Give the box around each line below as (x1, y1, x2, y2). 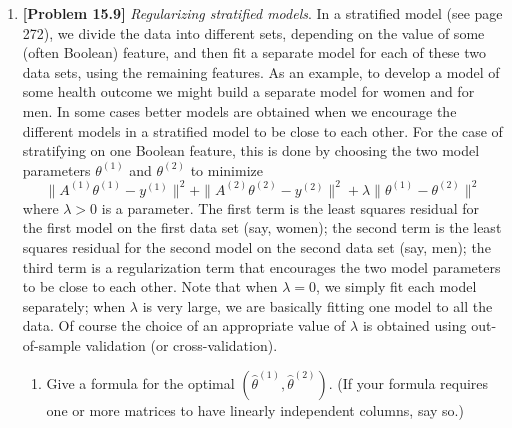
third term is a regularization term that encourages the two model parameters (22, 256, 501, 277)
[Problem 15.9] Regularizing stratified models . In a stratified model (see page (22, 3, 503, 23)
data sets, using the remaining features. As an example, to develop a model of (22, 61, 500, 82)
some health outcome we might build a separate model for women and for (22, 81, 475, 102)
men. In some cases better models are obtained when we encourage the (22, 100, 457, 121)
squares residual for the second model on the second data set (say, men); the (22, 237, 491, 258)
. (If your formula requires (328, 372, 489, 393)
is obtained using (362, 315, 467, 336)
